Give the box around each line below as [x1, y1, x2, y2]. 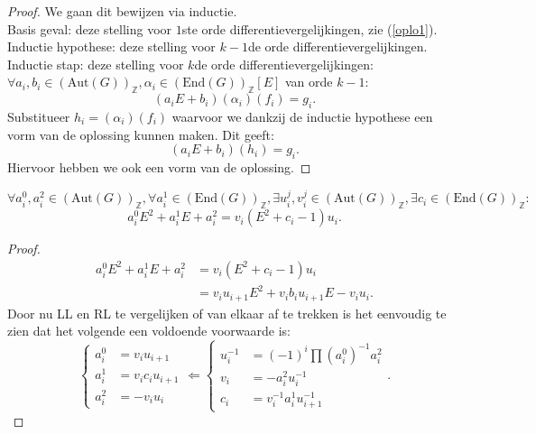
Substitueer [7, 106, 70, 125]
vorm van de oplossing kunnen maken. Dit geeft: [7, 125, 274, 143]
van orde [284, 72, 333, 91]
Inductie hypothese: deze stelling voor [7, 37, 216, 56]
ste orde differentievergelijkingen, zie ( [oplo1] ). [181, 19, 438, 38]
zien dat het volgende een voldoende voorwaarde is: [7, 321, 291, 340]
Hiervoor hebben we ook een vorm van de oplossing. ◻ [7, 157, 311, 176]
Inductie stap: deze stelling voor [7, 54, 184, 73]
